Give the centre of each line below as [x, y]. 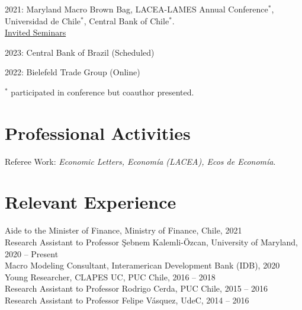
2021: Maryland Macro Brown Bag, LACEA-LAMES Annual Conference [136, 9]
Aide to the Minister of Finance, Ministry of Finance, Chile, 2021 [123, 230]
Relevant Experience [91, 202]
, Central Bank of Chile [126, 20]
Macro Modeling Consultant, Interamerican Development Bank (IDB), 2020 [142, 265]
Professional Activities [98, 132]
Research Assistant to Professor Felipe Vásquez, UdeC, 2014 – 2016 [127, 300]
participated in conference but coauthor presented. [102, 92]
